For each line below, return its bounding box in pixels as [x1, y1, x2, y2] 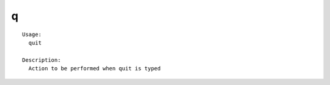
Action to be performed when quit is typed [28, 65, 161, 72]
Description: [22, 56, 61, 64]
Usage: [22, 31, 42, 38]
